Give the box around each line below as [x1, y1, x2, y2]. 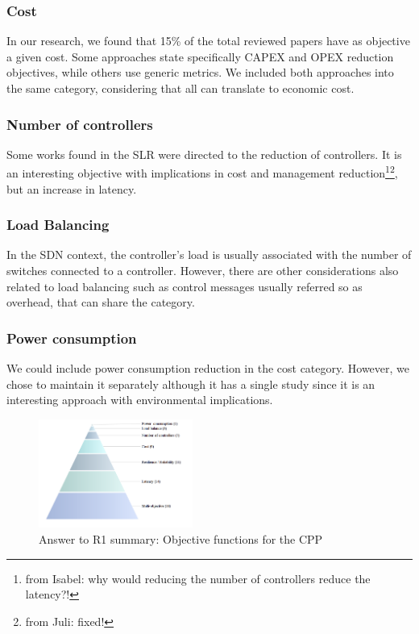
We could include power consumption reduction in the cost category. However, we [6, 360, 410, 377]
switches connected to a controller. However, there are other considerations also [6, 262, 399, 279]
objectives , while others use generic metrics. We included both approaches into [6, 64, 394, 81]
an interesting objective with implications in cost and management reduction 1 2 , [6, 162, 398, 181]
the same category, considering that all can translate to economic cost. [6, 80, 355, 96]
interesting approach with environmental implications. [6, 391, 273, 408]
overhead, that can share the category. [6, 294, 195, 311]
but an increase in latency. [6, 180, 137, 197]
